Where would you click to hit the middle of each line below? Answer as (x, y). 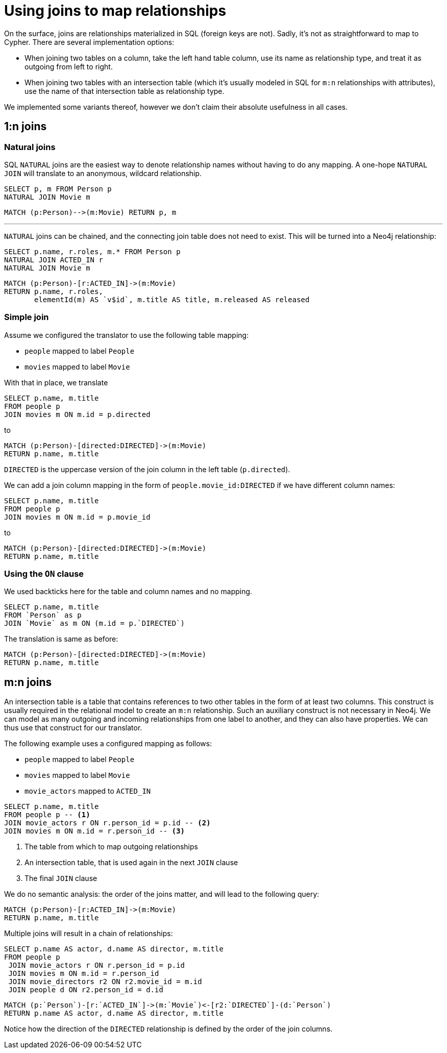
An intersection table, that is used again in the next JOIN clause (131, 863)
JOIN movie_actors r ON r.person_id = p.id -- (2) (107, 823)
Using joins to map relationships (115, 11)
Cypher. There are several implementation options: (89, 42)
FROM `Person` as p (43, 615)
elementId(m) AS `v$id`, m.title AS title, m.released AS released (172, 299)
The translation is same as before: (61, 639)
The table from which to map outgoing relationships (111, 847)
